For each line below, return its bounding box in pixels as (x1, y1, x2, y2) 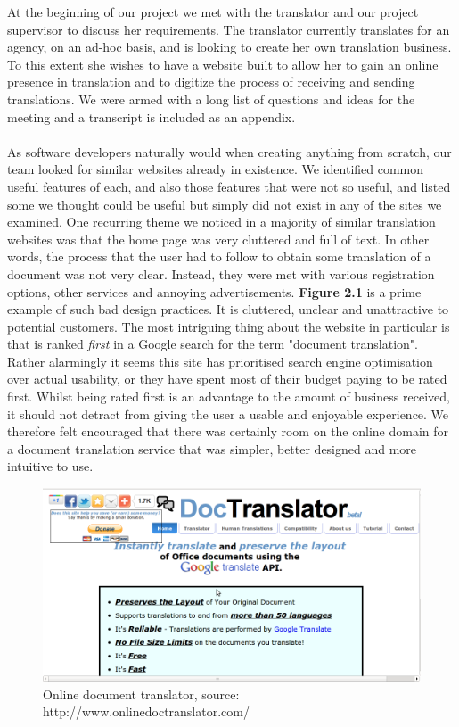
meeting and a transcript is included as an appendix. (7, 107, 296, 126)
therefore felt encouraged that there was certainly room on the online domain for (7, 422, 449, 441)
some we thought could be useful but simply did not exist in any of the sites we (7, 194, 442, 213)
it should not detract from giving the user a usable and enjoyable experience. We (7, 404, 449, 423)
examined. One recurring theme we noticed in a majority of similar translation (7, 212, 436, 231)
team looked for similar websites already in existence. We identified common (7, 160, 424, 178)
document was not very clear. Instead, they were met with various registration (7, 264, 435, 283)
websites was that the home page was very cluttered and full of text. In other (7, 229, 430, 248)
